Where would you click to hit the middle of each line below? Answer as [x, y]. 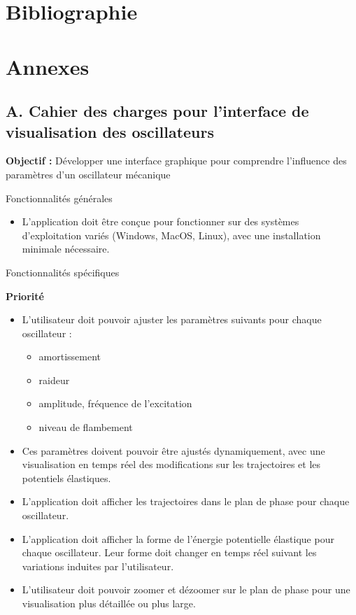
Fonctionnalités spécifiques [63, 272]
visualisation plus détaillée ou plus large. [109, 603]
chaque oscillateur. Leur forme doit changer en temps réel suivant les [169, 552]
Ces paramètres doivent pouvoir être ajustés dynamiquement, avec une [173, 450]
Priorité [25, 296]
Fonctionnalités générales [59, 198]
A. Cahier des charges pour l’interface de [157, 111]
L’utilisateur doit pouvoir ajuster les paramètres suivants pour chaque [172, 319]
